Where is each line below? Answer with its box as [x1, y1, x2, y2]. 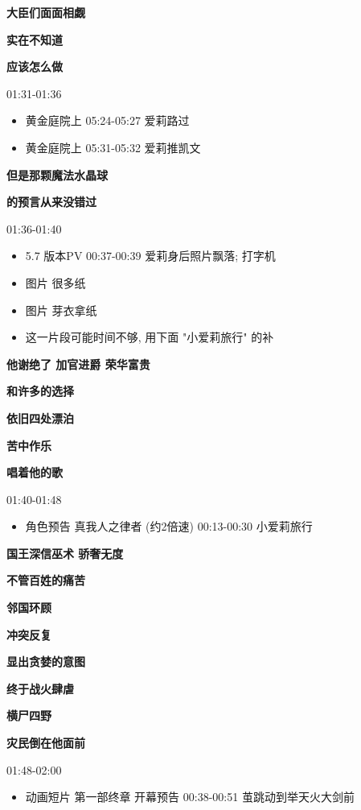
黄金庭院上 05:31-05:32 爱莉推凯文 [25, 138, 201, 155]
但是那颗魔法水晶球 [6, 166, 108, 183]
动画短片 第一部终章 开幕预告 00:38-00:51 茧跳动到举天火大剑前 [25, 788, 355, 805]
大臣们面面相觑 [6, 4, 85, 20]
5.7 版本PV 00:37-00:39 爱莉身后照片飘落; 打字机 [25, 247, 276, 264]
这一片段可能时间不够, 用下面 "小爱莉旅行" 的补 [25, 329, 274, 345]
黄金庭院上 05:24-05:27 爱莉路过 [25, 112, 190, 129]
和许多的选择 [6, 382, 74, 399]
